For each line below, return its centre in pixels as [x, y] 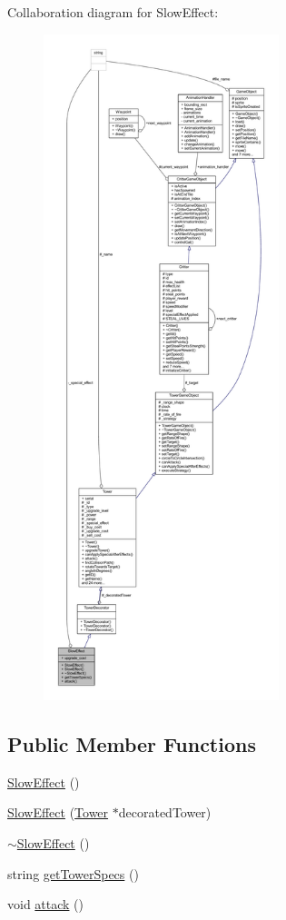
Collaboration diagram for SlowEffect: [113, 12]
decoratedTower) [165, 812]
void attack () [46, 904]
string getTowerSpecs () [73, 873]
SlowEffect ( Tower [58, 812]
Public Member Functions [132, 743]
